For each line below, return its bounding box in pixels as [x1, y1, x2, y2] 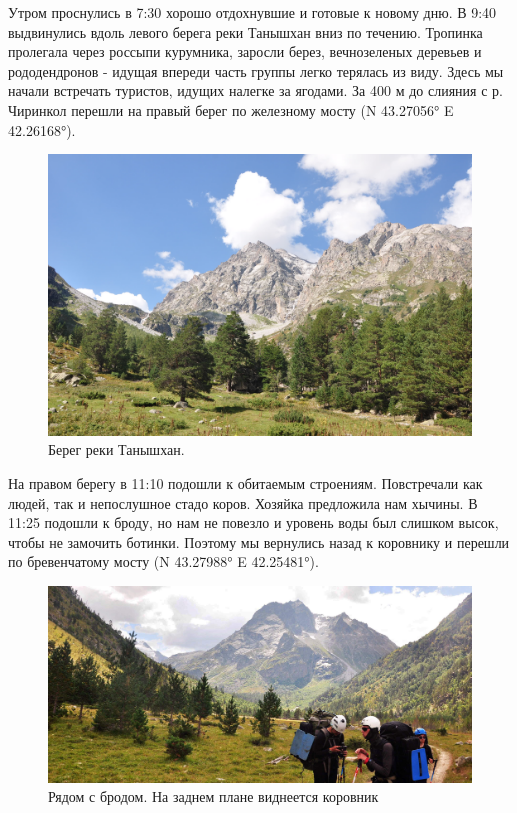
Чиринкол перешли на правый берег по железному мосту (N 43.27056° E [8, 99, 454, 120]
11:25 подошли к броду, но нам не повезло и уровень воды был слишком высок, [8, 512, 499, 533]
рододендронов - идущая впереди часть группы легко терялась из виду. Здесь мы [8, 60, 504, 81]
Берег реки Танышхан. [48, 439, 185, 460]
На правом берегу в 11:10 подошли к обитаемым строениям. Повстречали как [8, 472, 483, 493]
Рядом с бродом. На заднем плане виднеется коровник [48, 786, 379, 807]
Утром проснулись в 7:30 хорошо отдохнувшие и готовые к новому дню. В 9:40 [8, 2, 497, 22]
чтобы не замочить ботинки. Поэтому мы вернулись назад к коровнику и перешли [8, 531, 510, 552]
